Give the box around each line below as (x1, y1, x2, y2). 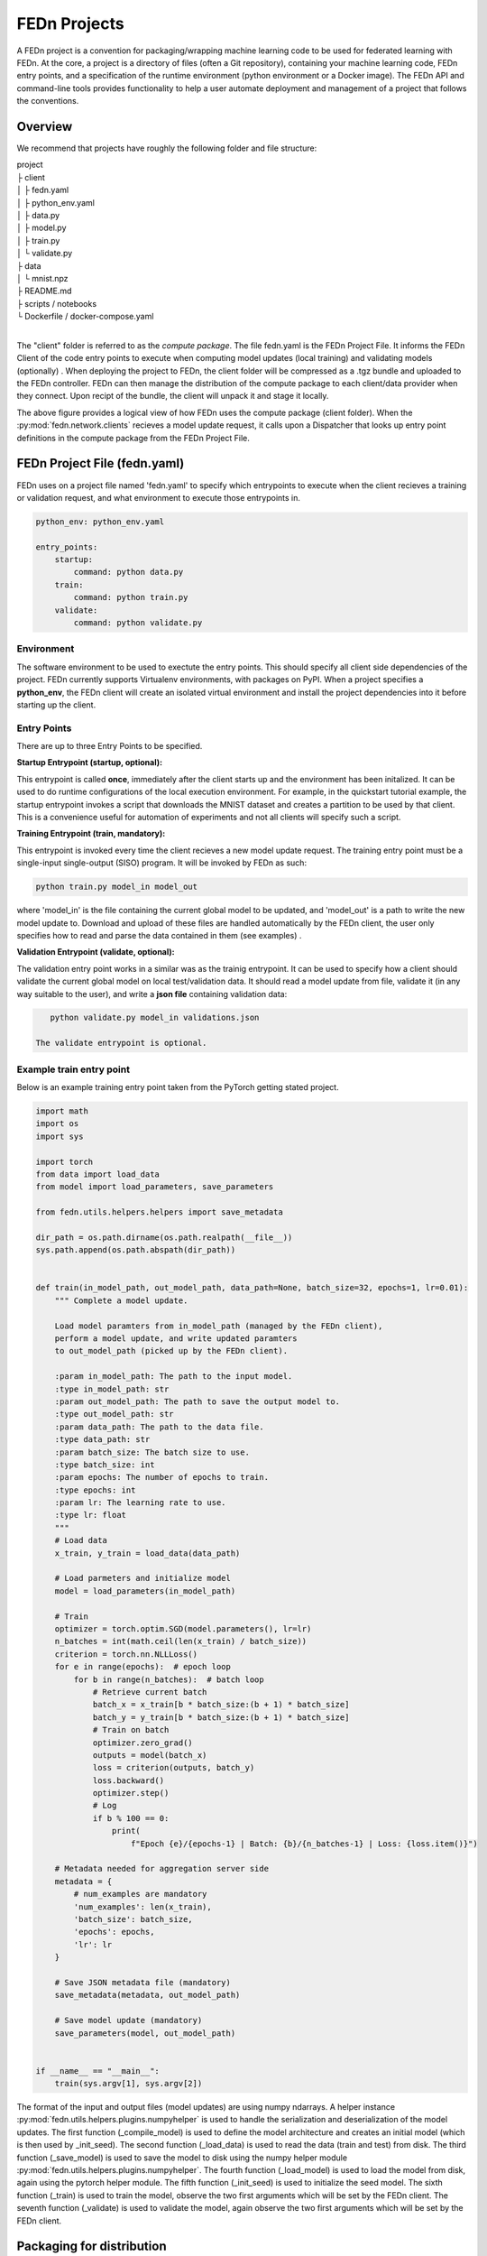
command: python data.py (73, 567, 184, 578)
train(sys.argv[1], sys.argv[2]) (54, 2078, 203, 2089)
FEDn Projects (16, 14, 125, 33)
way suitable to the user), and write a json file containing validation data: (16, 988, 288, 999)
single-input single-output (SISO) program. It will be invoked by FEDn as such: (16, 857, 307, 868)
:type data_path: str (54, 1435, 151, 1445)
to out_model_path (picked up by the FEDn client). (54, 1345, 289, 1356)
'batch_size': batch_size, (73, 1914, 193, 1924)
